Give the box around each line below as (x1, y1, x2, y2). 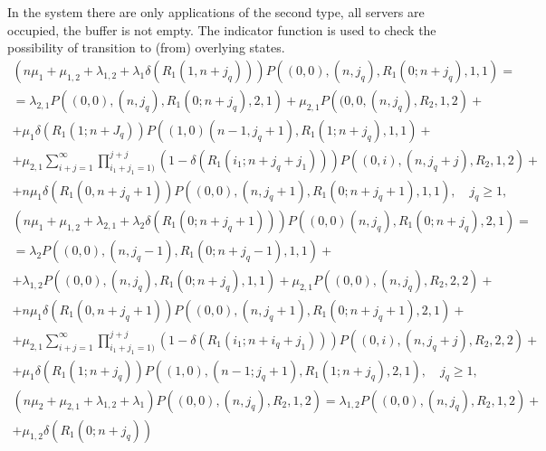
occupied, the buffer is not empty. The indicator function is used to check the (7, 20, 436, 39)
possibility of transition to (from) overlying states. (7, 38, 285, 57)
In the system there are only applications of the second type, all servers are (7, 3, 425, 21)
